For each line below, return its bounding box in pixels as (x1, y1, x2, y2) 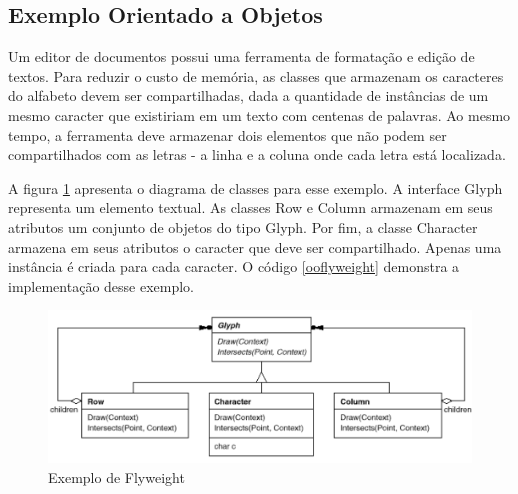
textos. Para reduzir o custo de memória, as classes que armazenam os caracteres (8, 65, 504, 86)
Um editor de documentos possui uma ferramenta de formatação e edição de (8, 46, 475, 67)
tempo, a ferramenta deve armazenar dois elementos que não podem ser (8, 124, 447, 145)
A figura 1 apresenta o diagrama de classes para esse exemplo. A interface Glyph (8, 177, 503, 198)
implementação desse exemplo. (8, 275, 195, 296)
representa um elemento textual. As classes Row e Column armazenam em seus (8, 197, 493, 218)
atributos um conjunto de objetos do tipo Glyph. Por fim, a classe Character (8, 216, 478, 237)
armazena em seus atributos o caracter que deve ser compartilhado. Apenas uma (8, 236, 502, 257)
